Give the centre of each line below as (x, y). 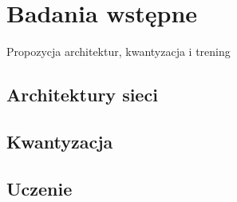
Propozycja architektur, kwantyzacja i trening (118, 51)
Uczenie (39, 188)
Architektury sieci (82, 95)
